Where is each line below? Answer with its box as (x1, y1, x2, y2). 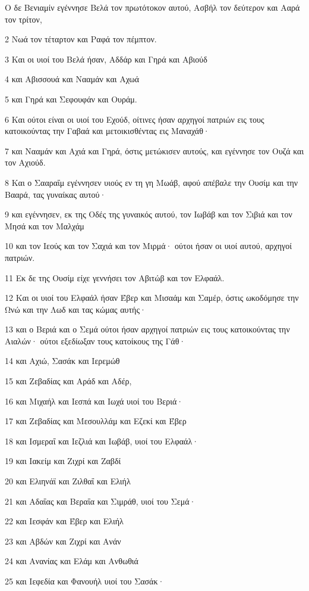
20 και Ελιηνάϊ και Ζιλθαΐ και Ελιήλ (5, 475, 131, 487)
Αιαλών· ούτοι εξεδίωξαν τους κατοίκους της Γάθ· (5, 334, 186, 347)
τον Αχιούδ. (5, 156, 46, 169)
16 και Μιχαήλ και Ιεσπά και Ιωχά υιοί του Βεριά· (5, 394, 184, 407)
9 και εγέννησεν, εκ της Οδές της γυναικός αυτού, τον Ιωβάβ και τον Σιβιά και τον (5, 208, 292, 220)
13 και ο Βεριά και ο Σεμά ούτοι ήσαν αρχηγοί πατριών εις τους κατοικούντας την (5, 323, 290, 335)
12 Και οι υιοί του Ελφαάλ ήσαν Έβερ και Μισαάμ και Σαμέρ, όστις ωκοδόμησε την (5, 291, 299, 304)
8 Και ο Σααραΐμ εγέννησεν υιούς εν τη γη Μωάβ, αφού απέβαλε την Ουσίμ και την (5, 176, 298, 188)
